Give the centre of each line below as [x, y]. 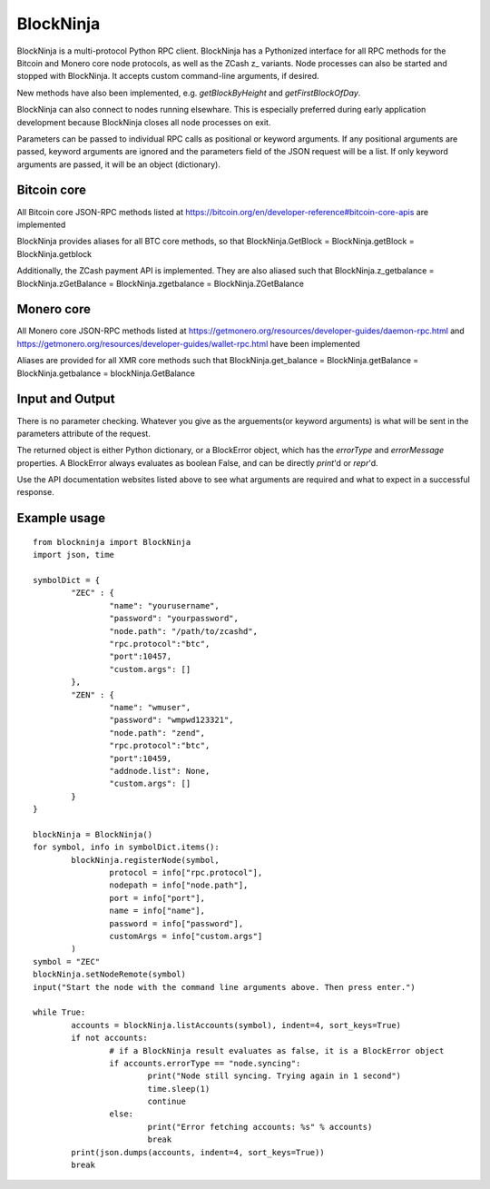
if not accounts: [110, 1038]
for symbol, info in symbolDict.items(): [126, 847]
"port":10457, [141, 657]
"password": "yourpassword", [174, 619]
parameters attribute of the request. [84, 433]
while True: [59, 1012]
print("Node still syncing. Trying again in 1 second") [274, 1076]
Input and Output [66, 399]
